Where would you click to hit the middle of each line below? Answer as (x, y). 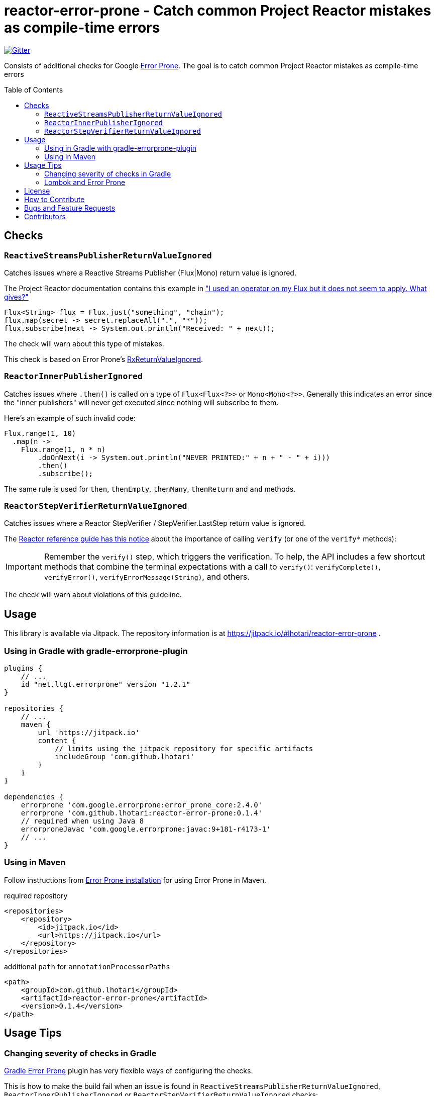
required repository (36, 895)
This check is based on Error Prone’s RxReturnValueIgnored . (103, 359)
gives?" (16, 297)
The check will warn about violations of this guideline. (93, 595)
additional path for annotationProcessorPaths (87, 966)
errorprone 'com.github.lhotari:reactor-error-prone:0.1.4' (142, 813)
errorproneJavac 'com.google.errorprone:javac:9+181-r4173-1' (146, 829)
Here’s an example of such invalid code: (70, 418)
